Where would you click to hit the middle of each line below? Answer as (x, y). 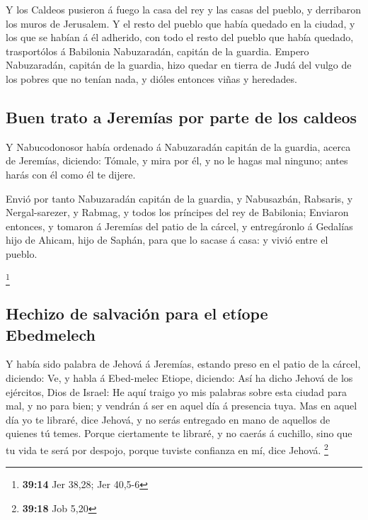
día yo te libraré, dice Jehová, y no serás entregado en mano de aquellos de (168, 419)
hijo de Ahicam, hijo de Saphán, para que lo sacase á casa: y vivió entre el (167, 240)
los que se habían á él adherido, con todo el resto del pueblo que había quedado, (180, 37)
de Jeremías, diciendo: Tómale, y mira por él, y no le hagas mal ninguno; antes (177, 160)
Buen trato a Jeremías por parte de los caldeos (182, 117)
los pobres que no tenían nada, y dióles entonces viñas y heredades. (151, 78)
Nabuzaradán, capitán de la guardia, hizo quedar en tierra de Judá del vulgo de (179, 65)
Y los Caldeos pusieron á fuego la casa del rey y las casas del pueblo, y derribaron (183, 9)
